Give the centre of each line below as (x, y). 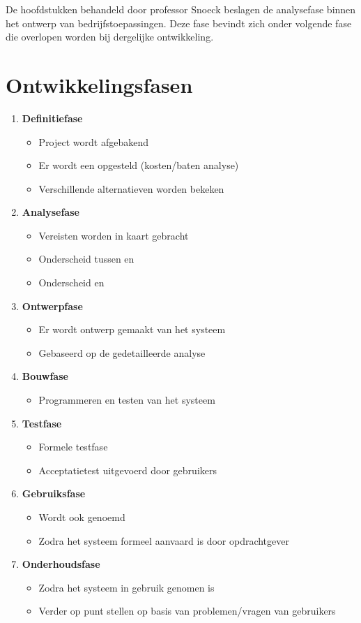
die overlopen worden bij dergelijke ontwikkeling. (110, 37)
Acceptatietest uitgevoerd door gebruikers (128, 470)
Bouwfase (45, 376)
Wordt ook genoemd (82, 517)
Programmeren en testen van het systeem (127, 400)
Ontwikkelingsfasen (99, 84)
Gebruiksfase (54, 493)
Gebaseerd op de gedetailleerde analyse (122, 352)
